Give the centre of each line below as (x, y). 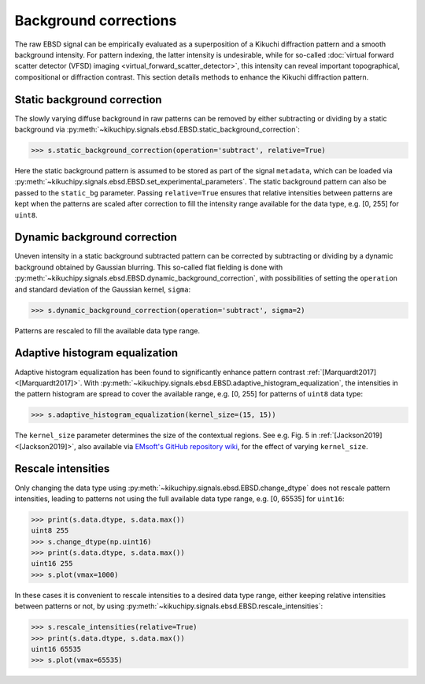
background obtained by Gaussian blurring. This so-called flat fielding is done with (149, 267)
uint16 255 (52, 564)
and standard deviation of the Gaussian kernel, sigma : (103, 289)
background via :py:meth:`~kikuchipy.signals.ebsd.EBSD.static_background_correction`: (157, 129)
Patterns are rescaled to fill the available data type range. (107, 330)
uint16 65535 (56, 649)
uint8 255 (50, 531)
